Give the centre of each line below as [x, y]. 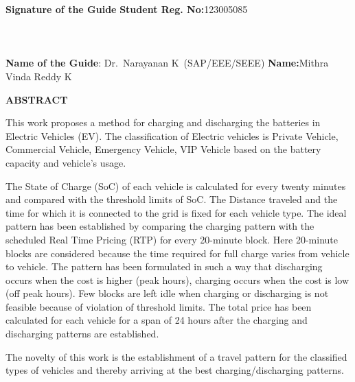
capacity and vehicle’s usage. [66, 162]
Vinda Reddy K [39, 76]
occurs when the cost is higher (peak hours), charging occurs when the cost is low [177, 279]
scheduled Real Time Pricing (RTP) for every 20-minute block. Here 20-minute [172, 239]
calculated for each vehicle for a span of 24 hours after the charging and [157, 320]
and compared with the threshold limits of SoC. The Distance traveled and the [172, 199]
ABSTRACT [37, 99]
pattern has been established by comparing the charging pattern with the [160, 226]
